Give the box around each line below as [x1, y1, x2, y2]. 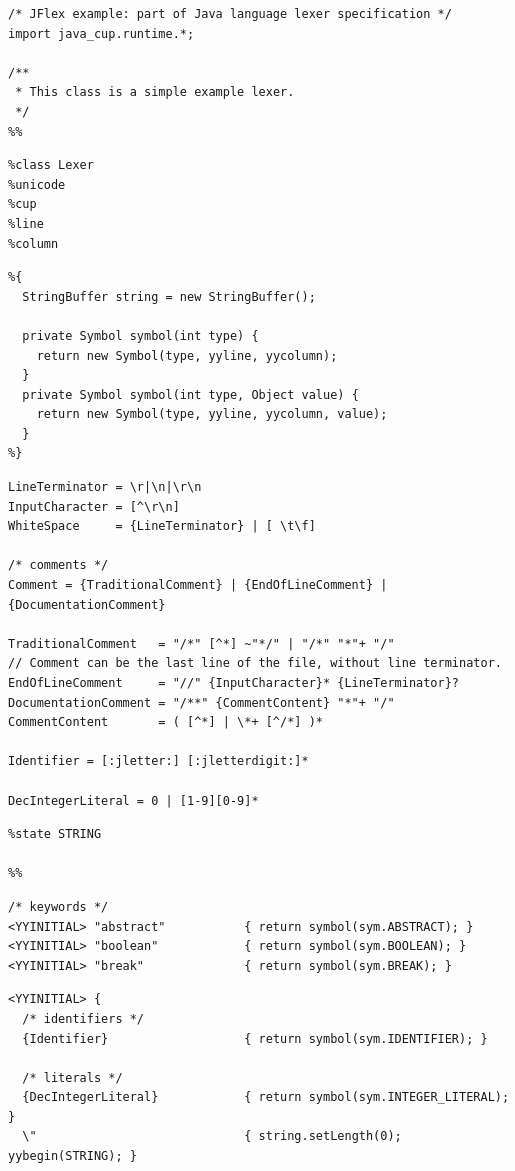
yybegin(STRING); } [8, 1149, 137, 1164]
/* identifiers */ [22, 1011, 145, 1026]
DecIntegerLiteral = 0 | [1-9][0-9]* [8, 793, 259, 808]
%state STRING [8, 827, 102, 842]
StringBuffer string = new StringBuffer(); [22, 289, 316, 304]
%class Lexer [8, 158, 94, 173]
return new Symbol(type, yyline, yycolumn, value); [36, 407, 388, 422]
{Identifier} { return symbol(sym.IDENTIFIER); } [22, 1031, 488, 1046]
